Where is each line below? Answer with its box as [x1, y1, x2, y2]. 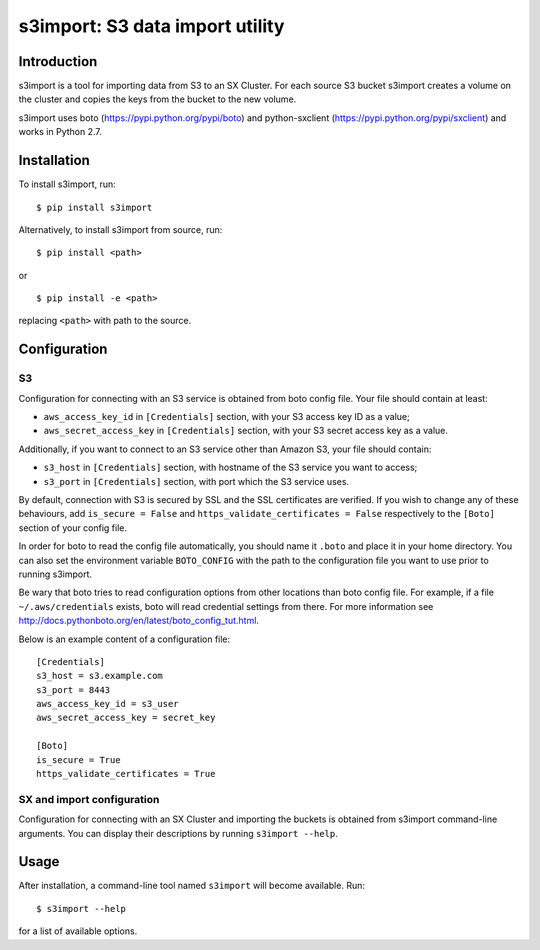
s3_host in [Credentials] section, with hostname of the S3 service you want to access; [43, 461, 418, 474]
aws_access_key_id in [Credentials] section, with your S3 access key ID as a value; [43, 411, 410, 423]
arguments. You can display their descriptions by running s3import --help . [18, 827, 339, 839]
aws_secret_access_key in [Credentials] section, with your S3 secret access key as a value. [43, 425, 449, 437]
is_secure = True [36, 754, 121, 765]
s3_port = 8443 [36, 684, 111, 695]
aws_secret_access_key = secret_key [36, 712, 216, 724]
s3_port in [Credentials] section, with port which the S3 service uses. [43, 475, 350, 487]
